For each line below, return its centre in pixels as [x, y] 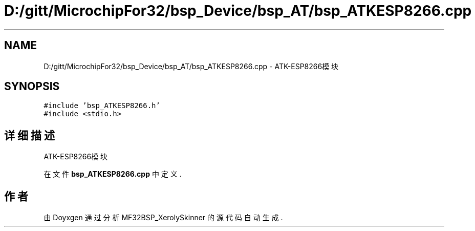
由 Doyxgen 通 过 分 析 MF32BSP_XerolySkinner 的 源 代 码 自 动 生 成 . [163, 218]
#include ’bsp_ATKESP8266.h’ [102, 106]
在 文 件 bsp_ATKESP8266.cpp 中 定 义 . [113, 174]
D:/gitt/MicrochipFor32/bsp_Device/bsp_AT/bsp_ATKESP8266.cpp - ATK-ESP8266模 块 [191, 66]
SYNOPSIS [32, 87]
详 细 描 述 [29, 135]
